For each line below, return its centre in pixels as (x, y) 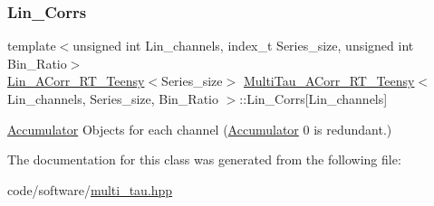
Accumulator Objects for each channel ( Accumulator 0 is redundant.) (200, 129)
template (32, 46)
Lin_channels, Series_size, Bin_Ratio (113, 98)
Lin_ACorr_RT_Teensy (76, 81)
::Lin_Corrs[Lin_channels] (313, 98)
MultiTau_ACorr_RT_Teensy (329, 81)
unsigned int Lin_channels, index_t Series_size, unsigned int (243, 46)
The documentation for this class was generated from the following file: (204, 159)
